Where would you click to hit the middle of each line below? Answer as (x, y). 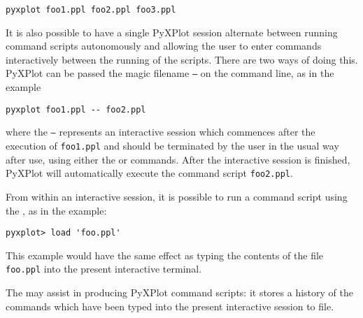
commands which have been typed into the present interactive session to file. (170, 306)
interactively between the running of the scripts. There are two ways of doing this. (182, 59)
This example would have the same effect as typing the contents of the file (165, 255)
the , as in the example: (56, 210)
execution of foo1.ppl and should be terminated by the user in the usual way (172, 145)
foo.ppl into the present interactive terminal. (104, 269)
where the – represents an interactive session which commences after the (161, 132)
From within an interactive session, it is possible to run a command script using (177, 196)
